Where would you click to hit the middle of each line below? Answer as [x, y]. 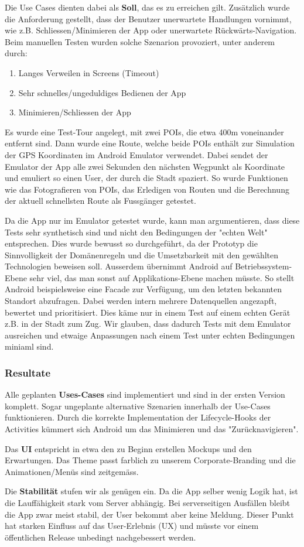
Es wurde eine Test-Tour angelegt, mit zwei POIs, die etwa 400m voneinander [144, 131]
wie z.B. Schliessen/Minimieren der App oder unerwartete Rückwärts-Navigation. [151, 30]
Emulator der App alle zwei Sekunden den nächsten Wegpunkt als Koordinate [145, 166]
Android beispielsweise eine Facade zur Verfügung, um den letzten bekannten [144, 289]
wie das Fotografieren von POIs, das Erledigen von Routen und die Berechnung [147, 189]
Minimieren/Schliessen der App [75, 112]
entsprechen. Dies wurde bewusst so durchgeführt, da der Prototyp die [131, 243]
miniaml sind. [29, 346]
